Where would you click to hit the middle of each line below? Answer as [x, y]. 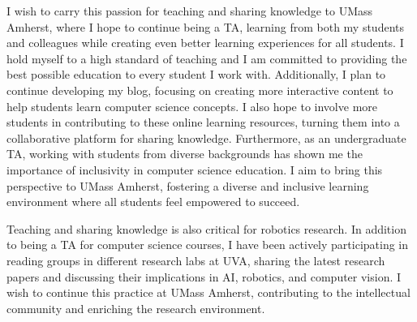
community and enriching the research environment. [136, 308]
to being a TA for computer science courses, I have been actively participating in [208, 245]
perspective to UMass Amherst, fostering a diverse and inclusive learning [188, 185]
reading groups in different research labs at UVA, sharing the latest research [196, 260]
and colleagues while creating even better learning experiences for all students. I [205, 43]
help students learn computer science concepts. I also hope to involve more [192, 106]
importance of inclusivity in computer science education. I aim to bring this [195, 169]
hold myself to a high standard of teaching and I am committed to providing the [207, 58]
